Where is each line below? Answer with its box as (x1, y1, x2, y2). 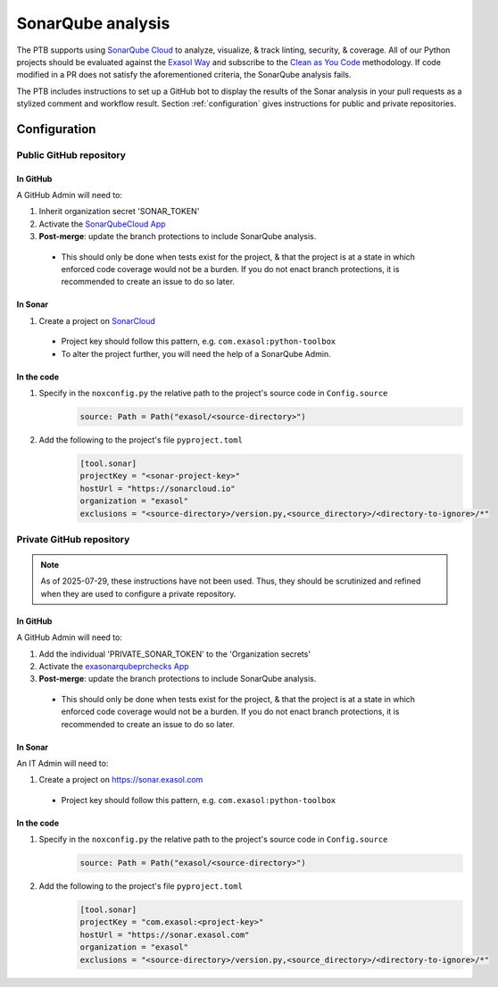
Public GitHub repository (16, 148, 127, 161)
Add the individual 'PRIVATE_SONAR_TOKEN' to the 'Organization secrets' (38, 648, 311, 659)
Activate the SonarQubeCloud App (38, 219, 166, 229)
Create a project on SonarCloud (38, 315, 156, 326)
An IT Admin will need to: (16, 758, 109, 768)
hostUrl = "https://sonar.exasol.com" (79, 929, 250, 940)
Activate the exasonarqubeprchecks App (38, 661, 189, 671)
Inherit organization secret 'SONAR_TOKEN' (38, 206, 200, 217)
